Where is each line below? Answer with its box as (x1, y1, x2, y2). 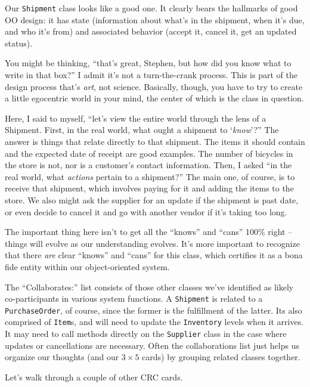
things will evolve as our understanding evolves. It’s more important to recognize (5, 237, 300, 249)
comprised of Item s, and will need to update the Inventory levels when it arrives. (5, 315, 304, 328)
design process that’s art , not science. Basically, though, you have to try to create (5, 80, 303, 92)
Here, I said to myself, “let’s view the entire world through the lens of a (5, 112, 266, 124)
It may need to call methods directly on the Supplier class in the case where (5, 327, 287, 340)
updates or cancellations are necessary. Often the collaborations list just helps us (5, 339, 299, 351)
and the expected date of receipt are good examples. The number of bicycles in (5, 147, 293, 159)
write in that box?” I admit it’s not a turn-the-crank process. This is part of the (5, 69, 297, 81)
